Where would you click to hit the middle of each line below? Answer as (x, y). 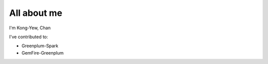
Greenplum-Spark (40, 46)
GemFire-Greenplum (43, 53)
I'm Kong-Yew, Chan (30, 28)
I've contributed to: (29, 37)
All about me (36, 13)
